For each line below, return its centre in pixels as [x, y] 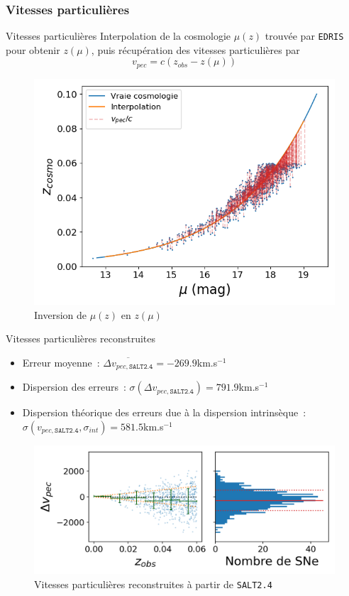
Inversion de [61, 314]
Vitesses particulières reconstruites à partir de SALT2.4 [153, 584]
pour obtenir [33, 49]
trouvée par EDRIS [304, 36]
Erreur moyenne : [61, 362]
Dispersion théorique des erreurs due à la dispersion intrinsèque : [164, 412]
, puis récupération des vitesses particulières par [195, 49]
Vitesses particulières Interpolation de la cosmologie [118, 36]
